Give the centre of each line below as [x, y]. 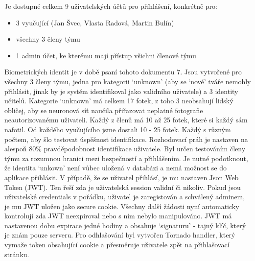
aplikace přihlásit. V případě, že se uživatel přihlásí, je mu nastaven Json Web [122, 177]
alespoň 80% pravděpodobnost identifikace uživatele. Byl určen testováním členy [125, 149]
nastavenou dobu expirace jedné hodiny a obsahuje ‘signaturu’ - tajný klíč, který [125, 225]
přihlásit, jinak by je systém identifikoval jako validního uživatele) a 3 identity [121, 91]
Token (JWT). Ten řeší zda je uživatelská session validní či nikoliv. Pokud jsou [123, 187]
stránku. [17, 254]
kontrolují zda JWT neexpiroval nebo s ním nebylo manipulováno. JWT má [118, 216]
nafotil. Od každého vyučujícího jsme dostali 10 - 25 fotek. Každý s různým [118, 129]
